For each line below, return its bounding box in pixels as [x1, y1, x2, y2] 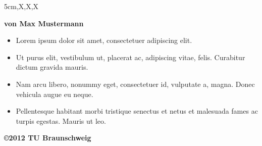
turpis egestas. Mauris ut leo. [16, 115, 106, 126]
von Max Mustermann [4, 18, 84, 28]
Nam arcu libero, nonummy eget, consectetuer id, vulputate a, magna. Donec [16, 78, 255, 89]
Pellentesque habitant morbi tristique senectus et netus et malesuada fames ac [16, 106, 258, 116]
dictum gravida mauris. [16, 62, 88, 72]
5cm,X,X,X [4, 1, 39, 11]
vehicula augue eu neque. [16, 88, 93, 99]
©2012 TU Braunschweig [4, 132, 91, 143]
